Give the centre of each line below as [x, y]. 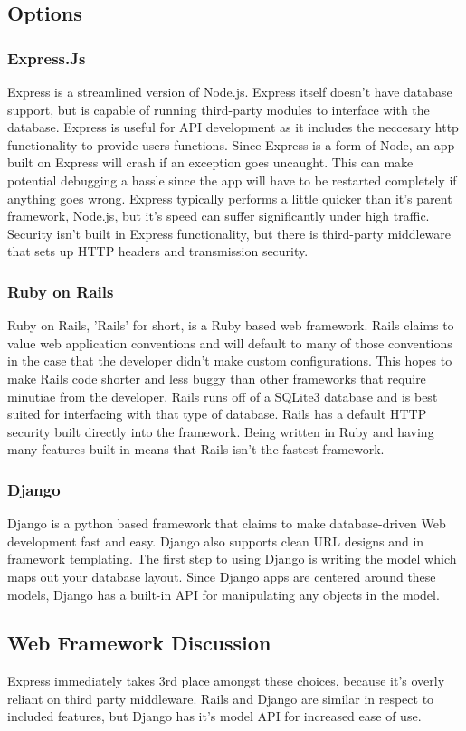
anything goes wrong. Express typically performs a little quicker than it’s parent [230, 198]
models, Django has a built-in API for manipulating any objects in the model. [223, 594]
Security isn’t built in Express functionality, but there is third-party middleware [229, 233]
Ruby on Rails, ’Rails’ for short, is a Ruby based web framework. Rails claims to [231, 325]
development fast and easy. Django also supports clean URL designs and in [216, 541]
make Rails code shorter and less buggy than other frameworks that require [217, 378]
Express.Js [47, 57]
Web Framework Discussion [139, 643]
